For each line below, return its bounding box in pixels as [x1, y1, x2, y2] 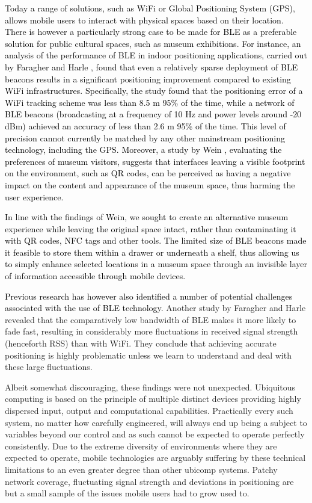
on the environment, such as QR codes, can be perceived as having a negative [5, 167, 291, 179]
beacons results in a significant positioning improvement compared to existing [5, 72, 291, 85]
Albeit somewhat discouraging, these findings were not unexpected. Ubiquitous [5, 380, 296, 393]
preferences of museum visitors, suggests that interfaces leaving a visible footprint [5, 155, 305, 167]
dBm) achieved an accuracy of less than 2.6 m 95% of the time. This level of [5, 119, 286, 132]
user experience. [5, 190, 64, 203]
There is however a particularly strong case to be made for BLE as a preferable [5, 25, 297, 38]
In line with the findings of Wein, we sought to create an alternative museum [5, 211, 289, 223]
